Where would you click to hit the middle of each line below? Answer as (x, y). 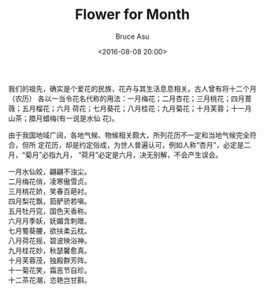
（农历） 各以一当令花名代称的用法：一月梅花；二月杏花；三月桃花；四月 (126, 98)
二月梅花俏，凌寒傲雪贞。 (50, 181)
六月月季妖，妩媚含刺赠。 (50, 221)
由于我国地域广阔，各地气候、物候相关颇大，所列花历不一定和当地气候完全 (129, 135)
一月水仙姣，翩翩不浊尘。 (50, 171)
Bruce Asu (132, 36)
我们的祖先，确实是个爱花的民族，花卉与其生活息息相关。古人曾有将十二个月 (132, 88)
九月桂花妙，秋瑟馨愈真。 (50, 250)
